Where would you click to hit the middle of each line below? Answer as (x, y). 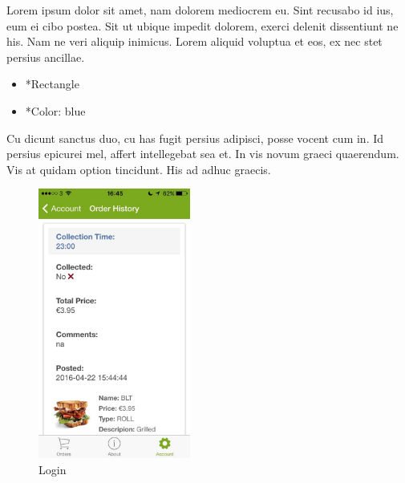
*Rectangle (52, 84)
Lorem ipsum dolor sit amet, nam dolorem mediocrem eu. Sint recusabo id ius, (200, 10)
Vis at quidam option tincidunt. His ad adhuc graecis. (139, 169)
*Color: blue (55, 110)
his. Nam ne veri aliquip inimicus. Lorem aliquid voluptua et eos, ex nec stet (194, 41)
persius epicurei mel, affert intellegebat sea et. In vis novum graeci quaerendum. (203, 154)
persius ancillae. (46, 57)
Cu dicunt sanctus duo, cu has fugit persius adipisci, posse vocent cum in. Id (195, 138)
